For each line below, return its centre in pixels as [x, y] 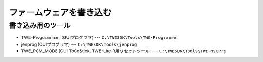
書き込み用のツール [40, 25]
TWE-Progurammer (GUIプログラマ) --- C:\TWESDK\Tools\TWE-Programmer [100, 37]
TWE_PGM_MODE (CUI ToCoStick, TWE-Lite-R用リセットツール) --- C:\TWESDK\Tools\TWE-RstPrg [124, 51]
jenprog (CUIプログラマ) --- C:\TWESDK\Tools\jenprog [79, 44]
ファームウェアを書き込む [60, 12]
